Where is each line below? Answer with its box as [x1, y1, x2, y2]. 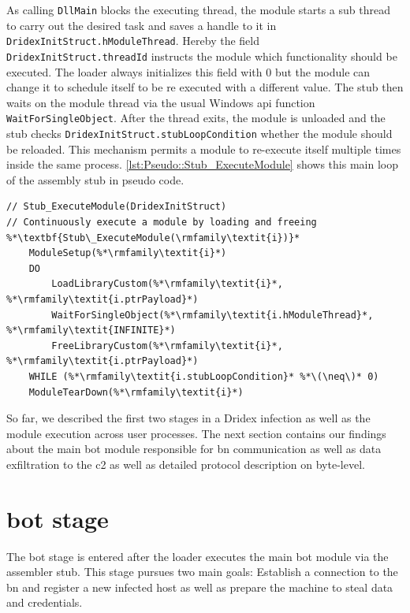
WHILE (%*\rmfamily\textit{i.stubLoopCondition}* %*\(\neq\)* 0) [28, 370, 379, 382]
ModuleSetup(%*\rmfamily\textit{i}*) [28, 247, 227, 259]
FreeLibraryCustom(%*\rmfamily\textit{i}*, [51, 340, 283, 351]
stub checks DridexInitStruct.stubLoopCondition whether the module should [6, 125, 393, 141]
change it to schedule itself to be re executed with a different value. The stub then [6, 79, 404, 95]
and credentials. [6, 594, 83, 611]
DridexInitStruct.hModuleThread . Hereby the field [6, 32, 259, 49]
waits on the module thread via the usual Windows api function [6, 94, 315, 110]
